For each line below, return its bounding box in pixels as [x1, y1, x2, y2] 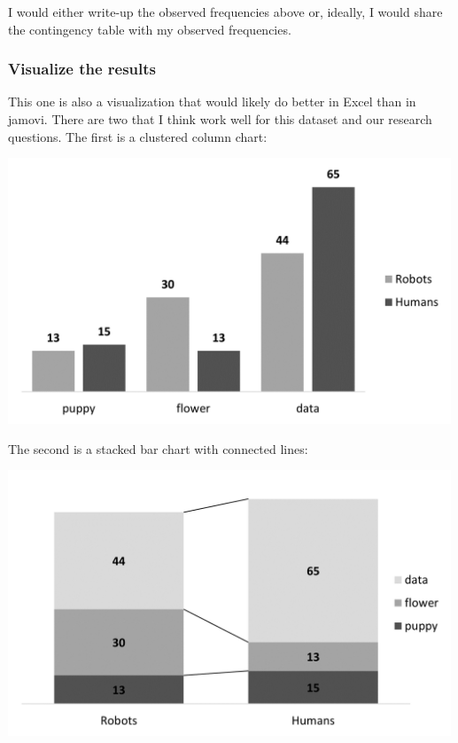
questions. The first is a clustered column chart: [8, 127, 268, 145]
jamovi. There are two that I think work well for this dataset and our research [8, 110, 432, 128]
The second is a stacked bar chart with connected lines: [8, 439, 308, 458]
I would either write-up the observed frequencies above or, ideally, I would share [8, 3, 443, 20]
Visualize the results [8, 58, 157, 80]
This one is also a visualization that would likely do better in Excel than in [8, 92, 416, 111]
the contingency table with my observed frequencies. [8, 20, 291, 38]
